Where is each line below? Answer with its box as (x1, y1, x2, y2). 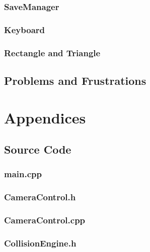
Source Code (4, 142, 71, 157)
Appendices (4, 107, 86, 128)
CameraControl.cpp (4, 214, 86, 226)
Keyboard (4, 23, 45, 36)
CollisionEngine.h (4, 236, 77, 249)
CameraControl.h (4, 191, 76, 203)
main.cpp (4, 168, 42, 180)
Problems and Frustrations (4, 72, 146, 88)
